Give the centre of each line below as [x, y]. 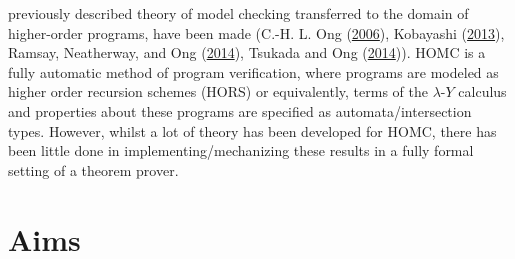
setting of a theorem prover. [93, 169]
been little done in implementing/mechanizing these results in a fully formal [241, 150]
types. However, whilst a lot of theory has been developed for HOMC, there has [252, 130]
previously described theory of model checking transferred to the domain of [238, 13]
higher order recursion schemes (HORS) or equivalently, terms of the [218, 91]
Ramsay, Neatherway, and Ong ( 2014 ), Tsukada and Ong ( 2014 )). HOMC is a [247, 52]
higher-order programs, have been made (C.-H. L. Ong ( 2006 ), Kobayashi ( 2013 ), [256, 32]
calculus [482, 91]
